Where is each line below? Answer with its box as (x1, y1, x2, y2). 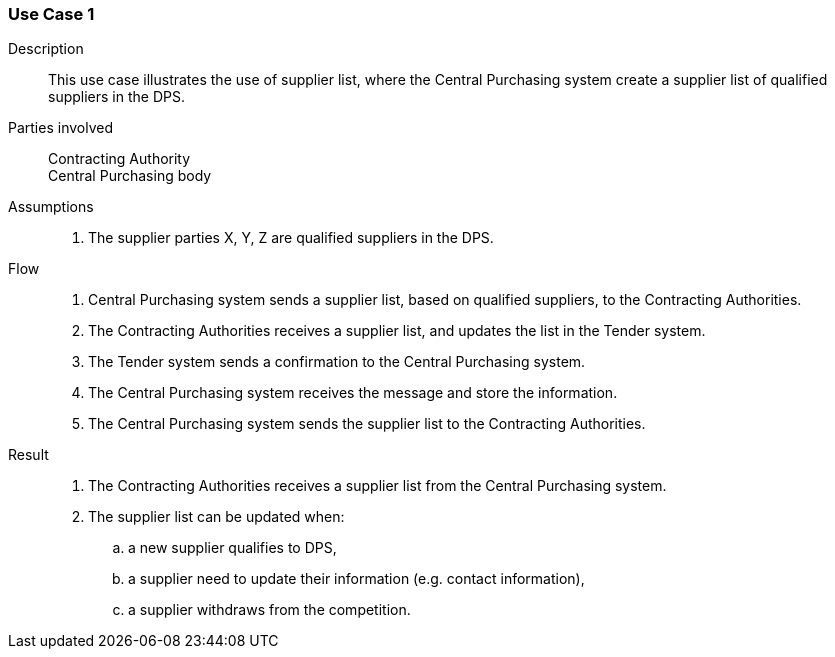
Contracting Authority (48, 150, 191, 168)
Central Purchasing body (48, 167, 212, 185)
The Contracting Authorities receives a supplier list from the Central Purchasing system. (88, 477, 667, 495)
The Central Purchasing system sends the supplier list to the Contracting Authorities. (88, 415, 646, 433)
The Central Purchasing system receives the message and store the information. (88, 384, 618, 402)
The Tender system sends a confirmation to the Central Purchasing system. (88, 353, 586, 371)
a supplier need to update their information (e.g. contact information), (128, 570, 585, 588)
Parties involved (8, 119, 113, 137)
